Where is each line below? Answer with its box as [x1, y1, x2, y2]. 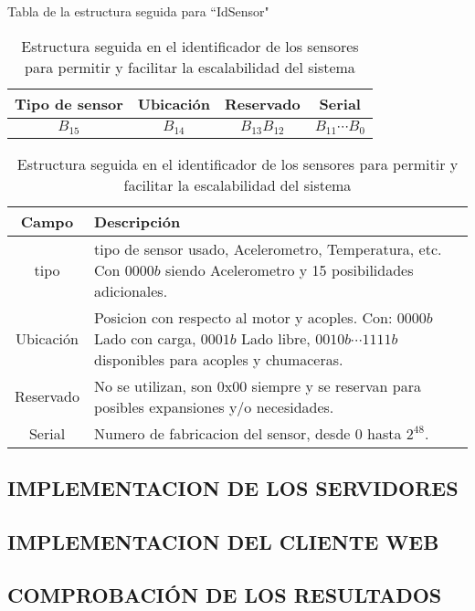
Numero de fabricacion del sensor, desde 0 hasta [94, 422, 402, 444]
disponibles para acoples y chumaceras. [94, 348, 343, 370]
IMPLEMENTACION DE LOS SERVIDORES [7, 473, 459, 501]
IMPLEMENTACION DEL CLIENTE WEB [7, 527, 439, 555]
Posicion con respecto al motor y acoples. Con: [94, 306, 393, 328]
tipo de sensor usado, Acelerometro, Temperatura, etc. [94, 237, 442, 259]
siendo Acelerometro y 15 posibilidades [165, 258, 414, 280]
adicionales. [94, 279, 168, 301]
